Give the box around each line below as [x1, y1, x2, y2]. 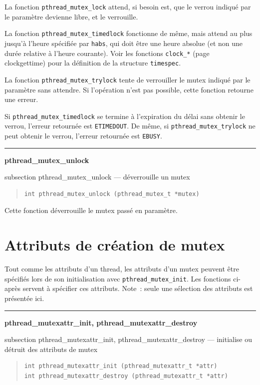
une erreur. [4, 94, 38, 104]
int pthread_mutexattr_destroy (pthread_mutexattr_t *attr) [24, 372, 228, 379]
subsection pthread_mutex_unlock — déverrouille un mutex [4, 171, 190, 182]
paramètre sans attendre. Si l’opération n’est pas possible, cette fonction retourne [4, 84, 254, 94]
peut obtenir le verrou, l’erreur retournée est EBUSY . [4, 130, 162, 141]
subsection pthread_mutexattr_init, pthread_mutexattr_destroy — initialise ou [4, 334, 253, 344]
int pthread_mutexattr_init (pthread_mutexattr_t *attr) [24, 362, 218, 370]
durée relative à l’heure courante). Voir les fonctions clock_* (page [4, 47, 210, 58]
